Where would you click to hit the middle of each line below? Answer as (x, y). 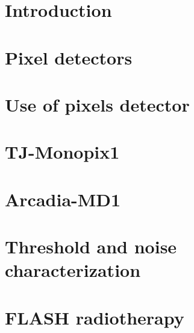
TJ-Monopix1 (62, 152)
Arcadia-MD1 (63, 199)
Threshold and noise (91, 246)
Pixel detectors (69, 57)
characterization (73, 270)
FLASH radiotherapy (95, 317)
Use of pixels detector (97, 104)
